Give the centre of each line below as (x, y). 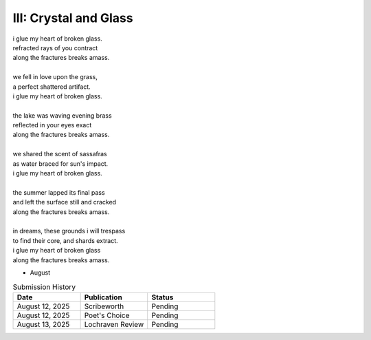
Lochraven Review (114, 324)
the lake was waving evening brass (63, 115)
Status (162, 297)
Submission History (44, 287)
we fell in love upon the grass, (55, 77)
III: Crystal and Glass (73, 18)
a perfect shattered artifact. (52, 87)
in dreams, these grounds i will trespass (69, 231)
